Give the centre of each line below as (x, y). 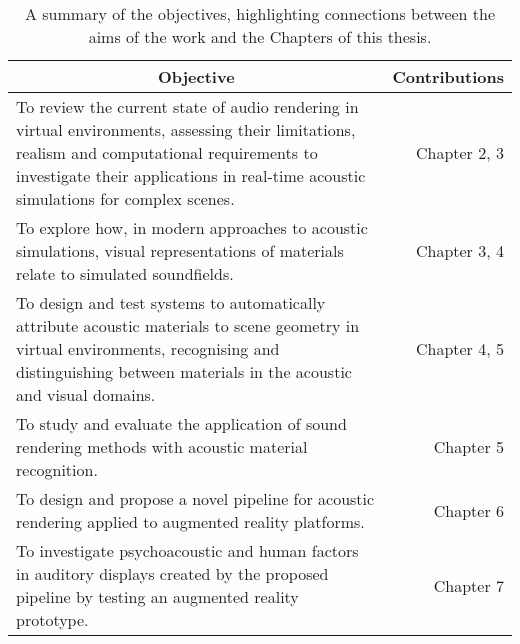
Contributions (448, 76)
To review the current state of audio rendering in (187, 106)
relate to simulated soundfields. (125, 273)
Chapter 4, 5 (459, 348)
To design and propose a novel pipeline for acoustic (195, 498)
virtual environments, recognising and (148, 348)
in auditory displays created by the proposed (172, 573)
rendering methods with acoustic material (162, 446)
